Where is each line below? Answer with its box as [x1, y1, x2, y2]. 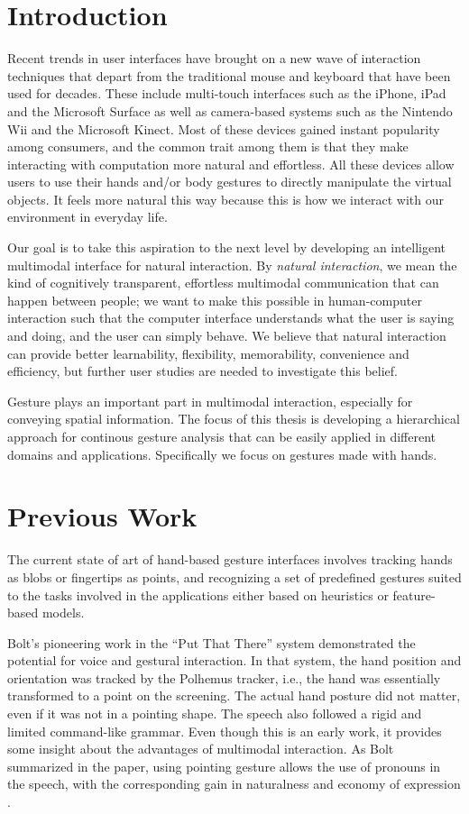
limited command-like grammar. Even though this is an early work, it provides [7, 721, 442, 740]
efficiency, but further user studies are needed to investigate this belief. [7, 361, 398, 380]
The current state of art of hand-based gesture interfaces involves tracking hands [7, 550, 453, 569]
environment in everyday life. [7, 207, 168, 226]
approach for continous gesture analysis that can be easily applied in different [7, 427, 437, 445]
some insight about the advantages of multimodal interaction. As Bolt [7, 739, 394, 758]
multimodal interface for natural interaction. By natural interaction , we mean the [7, 255, 457, 274]
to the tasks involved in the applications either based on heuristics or [7, 585, 389, 604]
